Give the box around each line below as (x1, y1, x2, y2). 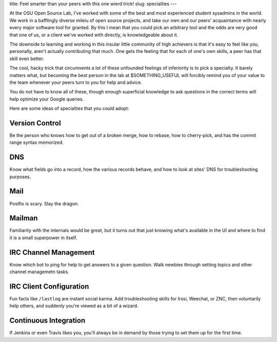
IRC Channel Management (9, 248, 95, 257)
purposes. (9, 174, 31, 180)
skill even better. (9, 55, 45, 62)
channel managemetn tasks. (9, 269, 69, 275)
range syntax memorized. (9, 139, 64, 146)
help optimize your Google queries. (9, 96, 84, 102)
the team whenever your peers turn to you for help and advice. (9, 79, 142, 85)
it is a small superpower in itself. (9, 234, 77, 241)
